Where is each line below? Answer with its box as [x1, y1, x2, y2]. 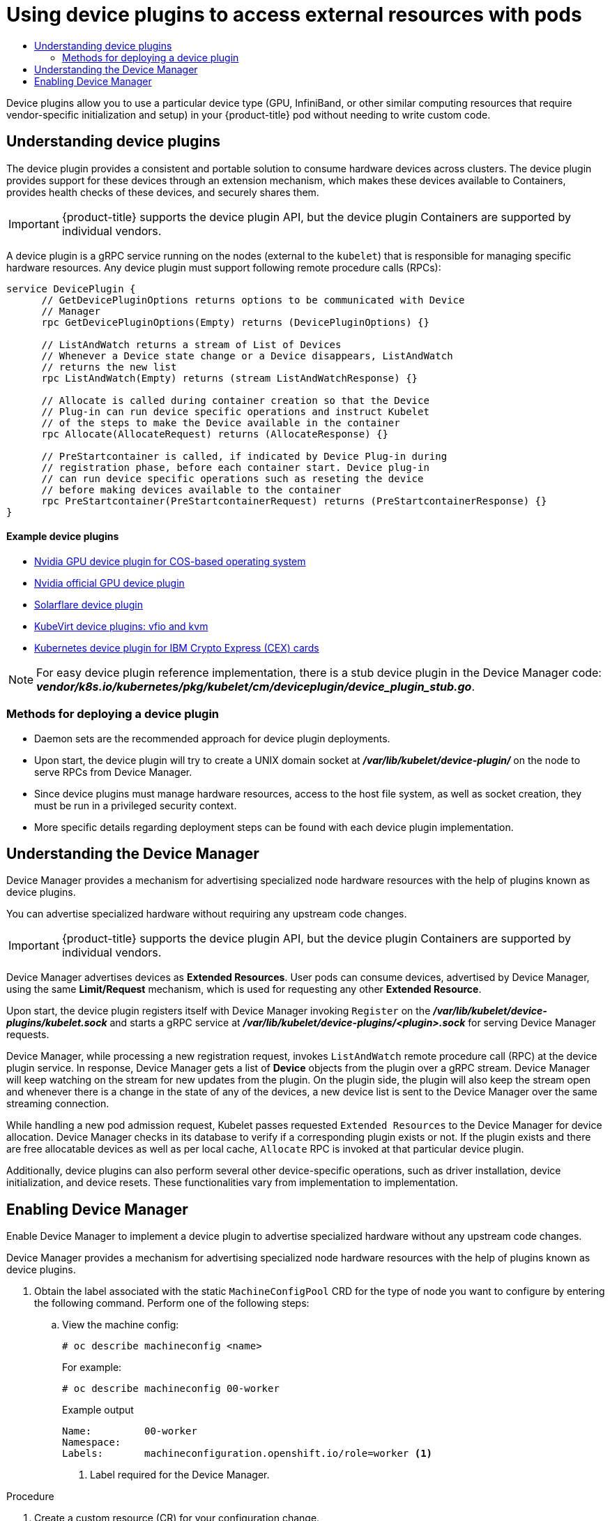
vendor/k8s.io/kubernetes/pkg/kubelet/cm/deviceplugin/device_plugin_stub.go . [36, 679, 475, 694]
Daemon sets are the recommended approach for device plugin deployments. [34, 732, 390, 744]
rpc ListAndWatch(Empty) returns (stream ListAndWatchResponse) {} [41, 372, 418, 384]
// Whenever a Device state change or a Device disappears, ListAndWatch [41, 350, 453, 361]
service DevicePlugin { [6, 283, 136, 294]
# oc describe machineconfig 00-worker [62, 1383, 280, 1395]
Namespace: [62, 1437, 121, 1448]
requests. [6, 1028, 49, 1041]
